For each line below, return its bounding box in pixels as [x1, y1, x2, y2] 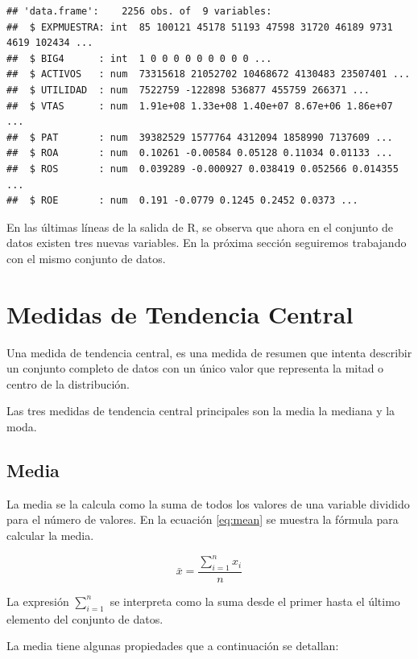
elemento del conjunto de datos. [6, 610, 163, 627]
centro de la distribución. [6, 375, 130, 392]
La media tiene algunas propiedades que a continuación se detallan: [6, 637, 339, 654]
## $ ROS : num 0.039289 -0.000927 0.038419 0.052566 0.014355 [6, 163, 399, 175]
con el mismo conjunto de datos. [6, 249, 166, 266]
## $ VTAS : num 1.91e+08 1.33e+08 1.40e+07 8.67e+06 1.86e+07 [6, 100, 393, 112]
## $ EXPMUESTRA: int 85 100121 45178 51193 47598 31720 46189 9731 [6, 21, 393, 33]
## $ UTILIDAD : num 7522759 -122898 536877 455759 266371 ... [6, 84, 370, 96]
